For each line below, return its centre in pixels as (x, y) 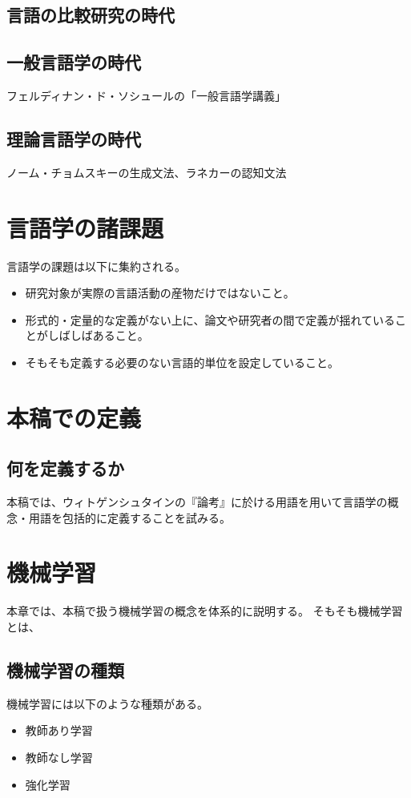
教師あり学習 (59, 730)
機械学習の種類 (65, 669)
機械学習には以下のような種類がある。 (107, 703)
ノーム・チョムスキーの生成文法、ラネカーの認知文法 (147, 172)
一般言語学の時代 (74, 62)
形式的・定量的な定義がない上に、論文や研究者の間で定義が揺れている (210, 319)
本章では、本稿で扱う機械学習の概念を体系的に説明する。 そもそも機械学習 (205, 611)
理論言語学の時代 (74, 138)
